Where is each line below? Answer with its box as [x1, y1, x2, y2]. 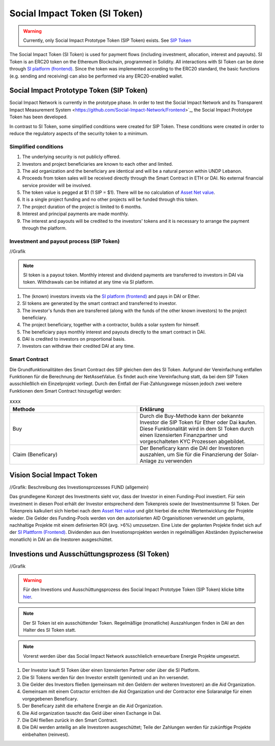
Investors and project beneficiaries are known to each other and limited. [22, 161, 173, 167]
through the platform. [22, 225, 67, 231]
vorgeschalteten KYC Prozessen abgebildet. [140, 438, 245, 445]
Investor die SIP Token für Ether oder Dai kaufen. [140, 419, 257, 426]
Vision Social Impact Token [9, 471, 98, 479]
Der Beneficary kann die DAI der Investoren [140, 444, 244, 451]
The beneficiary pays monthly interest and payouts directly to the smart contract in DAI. [22, 329, 206, 335]
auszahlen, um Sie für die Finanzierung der [140, 451, 243, 458]
